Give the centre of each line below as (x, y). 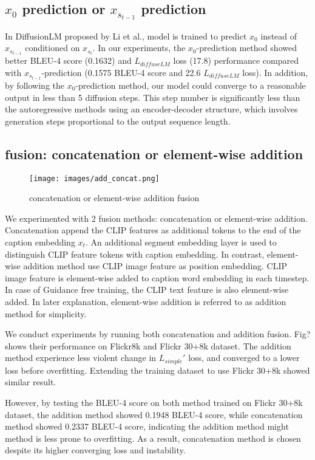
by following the (35, 85)
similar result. (31, 382)
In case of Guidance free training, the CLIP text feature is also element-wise (147, 290)
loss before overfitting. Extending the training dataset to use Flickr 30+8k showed (157, 370)
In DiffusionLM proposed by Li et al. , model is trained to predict (126, 36)
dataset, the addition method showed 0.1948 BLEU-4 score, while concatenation (154, 414)
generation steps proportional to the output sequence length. (118, 121)
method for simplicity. (46, 313)
